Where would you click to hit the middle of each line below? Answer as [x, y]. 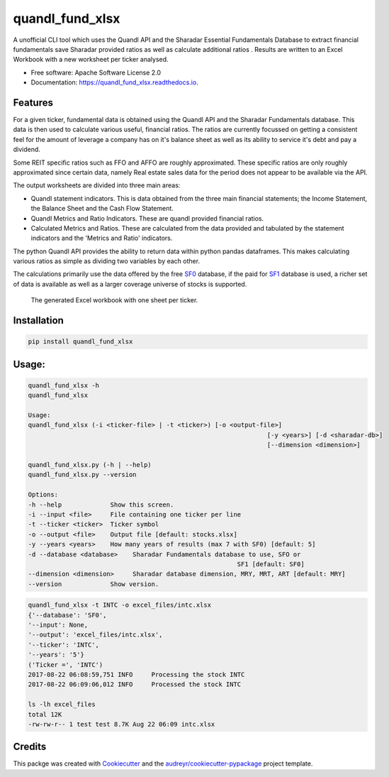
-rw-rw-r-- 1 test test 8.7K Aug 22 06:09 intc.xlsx [122, 724]
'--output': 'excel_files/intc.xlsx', [95, 635]
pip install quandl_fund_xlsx [80, 342]
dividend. [27, 150]
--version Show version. [94, 584]
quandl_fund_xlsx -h [63, 385]
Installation [38, 320]
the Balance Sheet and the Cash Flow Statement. [102, 209]
